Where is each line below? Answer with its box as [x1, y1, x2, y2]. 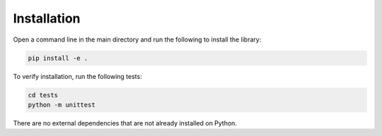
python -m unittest [28, 101, 95, 109]
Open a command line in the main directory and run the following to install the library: [13, 35, 262, 44]
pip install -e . [28, 54, 88, 62]
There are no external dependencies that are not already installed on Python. [13, 118, 237, 127]
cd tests [28, 91, 59, 99]
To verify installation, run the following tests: [13, 72, 142, 80]
